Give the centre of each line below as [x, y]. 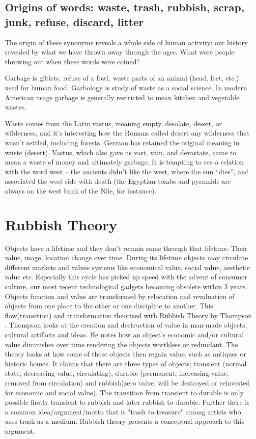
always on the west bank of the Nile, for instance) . [81, 190]
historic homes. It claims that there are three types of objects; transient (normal [126, 363]
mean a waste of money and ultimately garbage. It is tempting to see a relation [124, 162]
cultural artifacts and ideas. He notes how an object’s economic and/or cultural [125, 334]
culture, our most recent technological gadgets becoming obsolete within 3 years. [126, 286]
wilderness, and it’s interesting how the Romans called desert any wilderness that [127, 133]
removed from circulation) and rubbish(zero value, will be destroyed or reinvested [128, 382]
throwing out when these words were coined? [72, 61]
